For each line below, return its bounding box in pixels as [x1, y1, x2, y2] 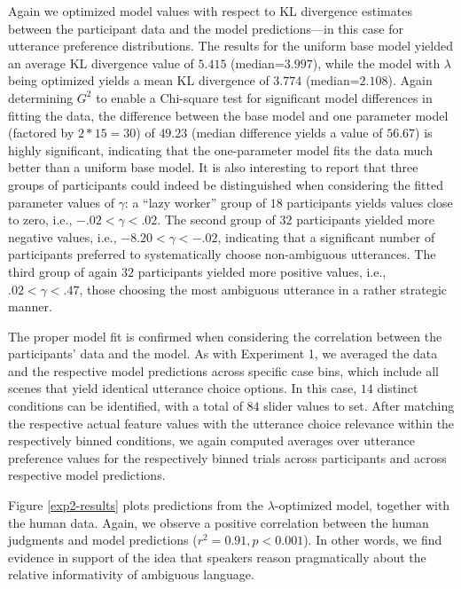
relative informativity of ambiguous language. [8, 565, 254, 584]
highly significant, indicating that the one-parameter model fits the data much [8, 140, 433, 159]
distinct [377, 379, 418, 397]
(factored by [8, 123, 74, 142]
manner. [8, 297, 52, 316]
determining [8, 88, 74, 106]
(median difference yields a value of [191, 123, 383, 142]
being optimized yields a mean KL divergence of [8, 71, 270, 90]
